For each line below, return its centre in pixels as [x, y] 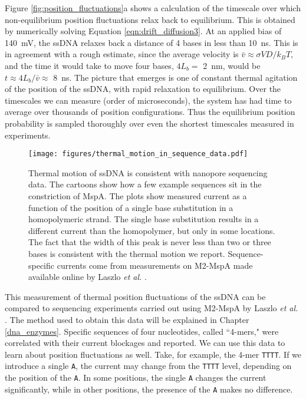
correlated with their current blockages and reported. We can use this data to [145, 343]
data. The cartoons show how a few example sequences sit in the [145, 184]
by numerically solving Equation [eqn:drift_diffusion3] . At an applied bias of [143, 31]
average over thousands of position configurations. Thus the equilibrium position [150, 112]
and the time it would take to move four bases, [89, 65]
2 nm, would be [232, 65]
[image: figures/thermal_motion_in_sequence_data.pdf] [138, 154]
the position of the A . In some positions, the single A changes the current [136, 377]
